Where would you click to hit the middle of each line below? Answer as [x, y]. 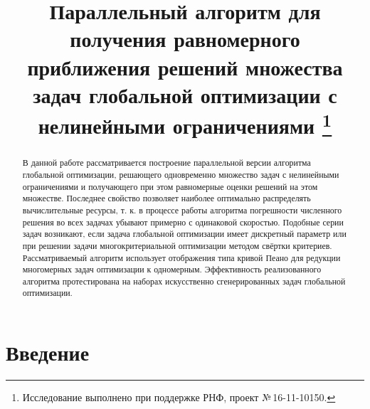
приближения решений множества [185, 67]
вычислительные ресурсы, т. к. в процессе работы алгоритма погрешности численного [182, 209]
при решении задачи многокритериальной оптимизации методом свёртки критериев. [177, 245]
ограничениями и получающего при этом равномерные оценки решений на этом [170, 186]
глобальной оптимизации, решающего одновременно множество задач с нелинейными [181, 174]
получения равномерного [185, 39]
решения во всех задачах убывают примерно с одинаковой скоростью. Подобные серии [183, 222]
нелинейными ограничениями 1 [185, 124]
